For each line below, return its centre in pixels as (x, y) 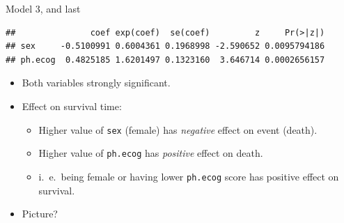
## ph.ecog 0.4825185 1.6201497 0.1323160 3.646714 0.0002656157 (165, 60)
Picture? (40, 214)
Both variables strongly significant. (96, 83)
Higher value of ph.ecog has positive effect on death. (151, 153)
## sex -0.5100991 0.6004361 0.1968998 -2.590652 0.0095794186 (165, 46)
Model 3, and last (43, 8)
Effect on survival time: (72, 106)
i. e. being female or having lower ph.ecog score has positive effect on (189, 176)
